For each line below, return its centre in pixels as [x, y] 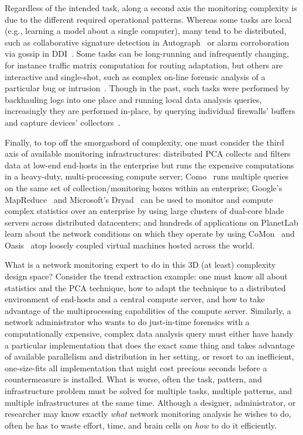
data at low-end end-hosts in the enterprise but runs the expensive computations [149, 165]
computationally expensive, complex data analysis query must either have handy [149, 334]
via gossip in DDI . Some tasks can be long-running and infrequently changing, [147, 53]
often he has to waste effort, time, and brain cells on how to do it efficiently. [141, 425]
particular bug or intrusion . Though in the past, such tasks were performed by [147, 88]
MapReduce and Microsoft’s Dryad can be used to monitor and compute [139, 199]
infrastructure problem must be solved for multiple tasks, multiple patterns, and [149, 391]
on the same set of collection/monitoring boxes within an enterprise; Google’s [144, 187]
